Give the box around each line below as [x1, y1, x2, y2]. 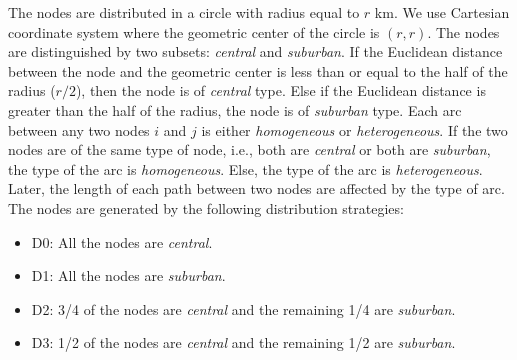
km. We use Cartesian [374, 2, 510, 22]
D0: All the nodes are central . [31, 231, 213, 252]
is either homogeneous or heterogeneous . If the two [201, 119, 508, 140]
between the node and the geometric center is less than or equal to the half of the [8, 60, 508, 81]
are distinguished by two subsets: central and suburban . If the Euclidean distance [8, 41, 503, 62]
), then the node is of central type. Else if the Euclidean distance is [75, 80, 486, 101]
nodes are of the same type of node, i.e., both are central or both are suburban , [8, 139, 491, 160]
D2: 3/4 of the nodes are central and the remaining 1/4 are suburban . [31, 298, 456, 319]
